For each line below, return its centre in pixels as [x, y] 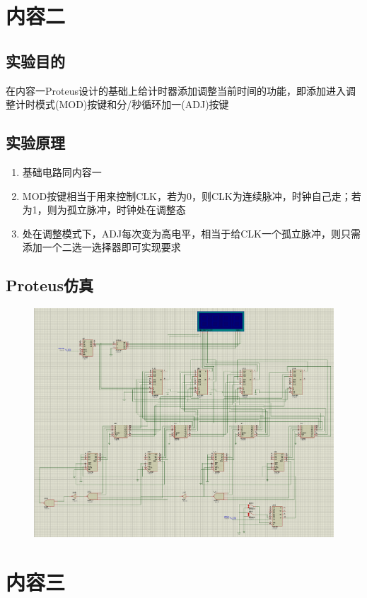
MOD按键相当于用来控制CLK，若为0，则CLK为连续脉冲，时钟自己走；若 [192, 195]
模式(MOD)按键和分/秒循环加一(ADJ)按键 [132, 104]
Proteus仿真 [49, 285]
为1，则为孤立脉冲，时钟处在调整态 [104, 210]
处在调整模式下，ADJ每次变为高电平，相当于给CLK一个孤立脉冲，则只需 [191, 233]
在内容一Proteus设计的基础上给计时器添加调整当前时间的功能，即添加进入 [176, 90]
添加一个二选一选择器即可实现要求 [101, 247]
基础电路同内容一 [62, 171]
